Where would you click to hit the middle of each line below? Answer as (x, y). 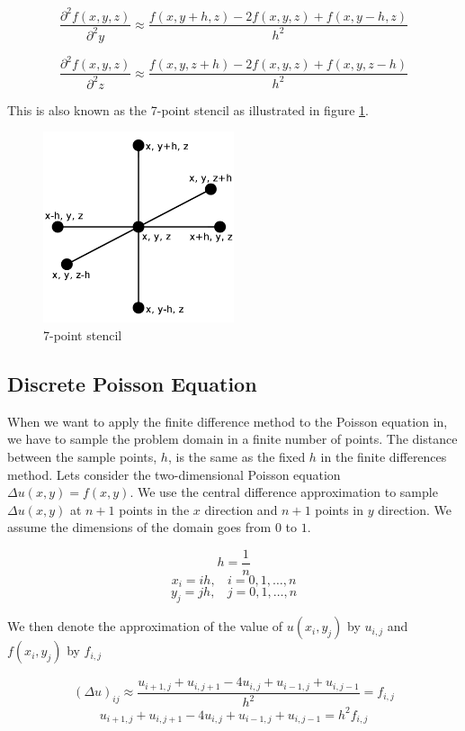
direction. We (415, 509)
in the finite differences (384, 456)
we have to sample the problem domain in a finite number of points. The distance (232, 439)
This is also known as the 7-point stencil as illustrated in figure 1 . (188, 109)
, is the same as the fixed (237, 456)
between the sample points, (82, 456)
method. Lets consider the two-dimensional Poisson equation (174, 474)
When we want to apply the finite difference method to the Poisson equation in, (228, 421)
